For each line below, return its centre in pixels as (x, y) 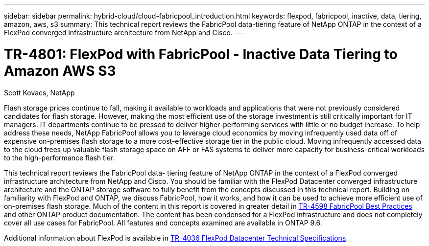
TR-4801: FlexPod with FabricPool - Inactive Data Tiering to (201, 54)
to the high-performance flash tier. (60, 157)
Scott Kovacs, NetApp (39, 92)
